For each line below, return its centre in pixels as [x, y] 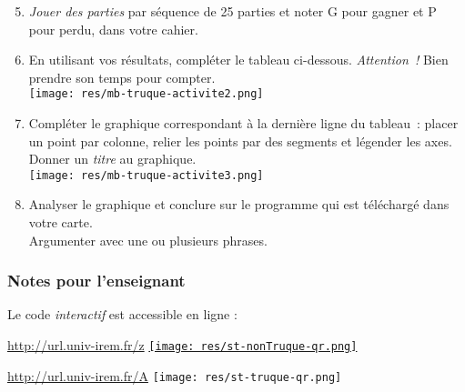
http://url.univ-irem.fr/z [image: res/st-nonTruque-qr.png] [182, 345]
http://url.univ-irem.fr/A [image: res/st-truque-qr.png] [175, 375]
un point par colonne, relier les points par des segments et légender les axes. [240, 141]
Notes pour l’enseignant [96, 281]
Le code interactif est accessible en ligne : [122, 314]
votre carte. [61, 222]
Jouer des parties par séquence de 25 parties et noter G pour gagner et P [232, 11]
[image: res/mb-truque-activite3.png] [146, 175]
